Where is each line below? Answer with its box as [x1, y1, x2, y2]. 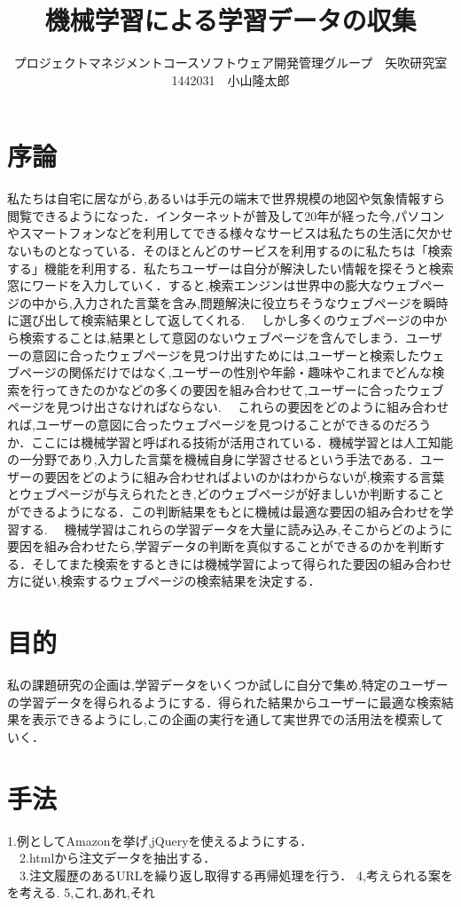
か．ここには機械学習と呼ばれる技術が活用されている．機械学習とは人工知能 [7, 432, 453, 451]
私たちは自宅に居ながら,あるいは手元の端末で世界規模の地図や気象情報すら [7, 189, 445, 208]
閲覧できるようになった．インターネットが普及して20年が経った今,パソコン [7, 206, 445, 225]
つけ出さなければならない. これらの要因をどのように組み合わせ [68, 398, 449, 416]
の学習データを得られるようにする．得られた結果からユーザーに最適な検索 [7, 692, 441, 711]
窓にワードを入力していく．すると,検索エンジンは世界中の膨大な [7, 276, 383, 295]
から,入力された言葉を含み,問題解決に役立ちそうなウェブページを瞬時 [43, 293, 449, 312]
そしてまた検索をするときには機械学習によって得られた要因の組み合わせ [31, 554, 452, 572]
